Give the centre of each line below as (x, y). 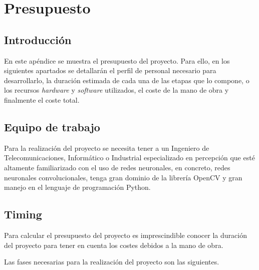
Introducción (38, 39)
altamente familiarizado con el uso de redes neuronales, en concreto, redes (117, 167)
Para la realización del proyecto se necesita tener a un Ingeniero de (107, 148)
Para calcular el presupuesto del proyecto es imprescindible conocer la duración (125, 235)
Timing (23, 214)
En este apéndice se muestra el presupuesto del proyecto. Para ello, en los (117, 60)
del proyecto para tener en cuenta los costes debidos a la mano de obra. (114, 245)
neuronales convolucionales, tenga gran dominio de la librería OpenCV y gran (123, 177)
